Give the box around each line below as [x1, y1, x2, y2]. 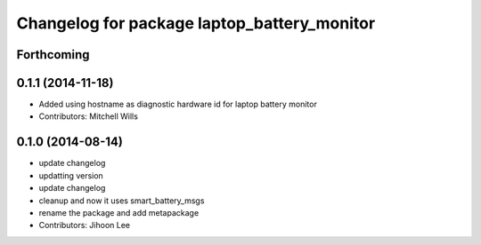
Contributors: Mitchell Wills [38, 111, 138, 122]
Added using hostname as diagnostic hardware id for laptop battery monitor [38, 99, 318, 110]
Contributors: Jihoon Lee [38, 220, 131, 231]
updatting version [38, 170, 104, 181]
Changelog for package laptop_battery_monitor [16, 13, 376, 33]
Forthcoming [16, 47, 90, 62]
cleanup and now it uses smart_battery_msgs [38, 195, 205, 206]
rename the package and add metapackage [38, 207, 200, 217]
